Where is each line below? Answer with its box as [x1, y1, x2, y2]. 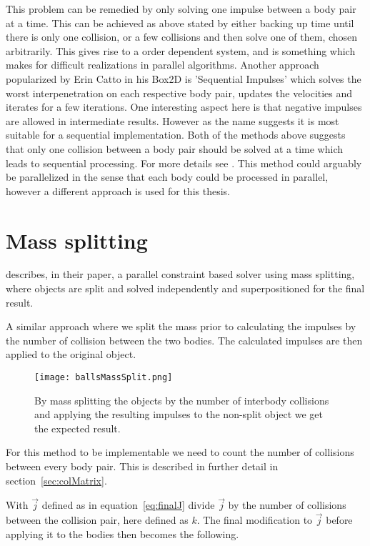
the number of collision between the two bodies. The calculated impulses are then [6, 332, 363, 347]
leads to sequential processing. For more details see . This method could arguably [6, 155, 362, 170]
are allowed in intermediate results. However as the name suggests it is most [6, 113, 339, 128]
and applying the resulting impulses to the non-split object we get [34, 407, 324, 422]
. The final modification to [196, 512, 313, 527]
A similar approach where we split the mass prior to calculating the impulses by [6, 319, 356, 334]
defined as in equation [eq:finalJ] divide [41, 497, 215, 512]
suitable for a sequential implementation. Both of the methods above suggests [6, 127, 346, 142]
